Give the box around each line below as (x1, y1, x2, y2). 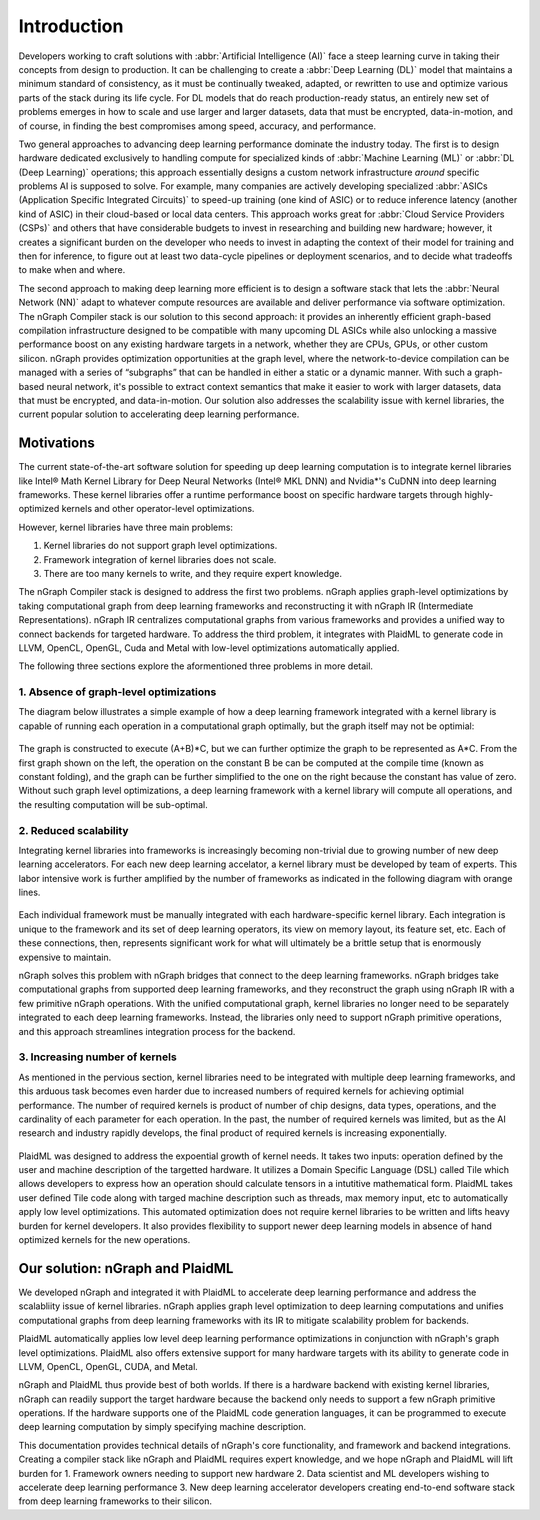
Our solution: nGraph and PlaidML (18, 1260, 234, 1277)
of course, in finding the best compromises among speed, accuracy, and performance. (18, 120, 377, 132)
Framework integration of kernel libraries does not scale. (43, 553, 277, 565)
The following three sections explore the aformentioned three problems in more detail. (18, 660, 374, 672)
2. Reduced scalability (18, 823, 129, 837)
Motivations (18, 435, 95, 452)
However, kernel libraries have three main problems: (18, 521, 234, 533)
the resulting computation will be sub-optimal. (18, 798, 209, 810)
